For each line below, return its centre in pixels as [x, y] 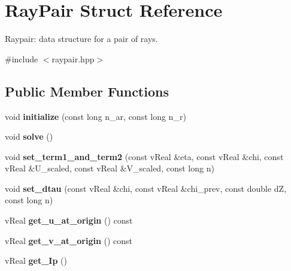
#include [22, 58]
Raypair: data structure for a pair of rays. [81, 39]
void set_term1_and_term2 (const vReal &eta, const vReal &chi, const [144, 156]
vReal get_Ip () [36, 261]
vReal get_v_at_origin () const [69, 240]
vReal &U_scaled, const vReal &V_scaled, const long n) [110, 168]
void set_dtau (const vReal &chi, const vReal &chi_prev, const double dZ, [146, 188]
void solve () [29, 136]
